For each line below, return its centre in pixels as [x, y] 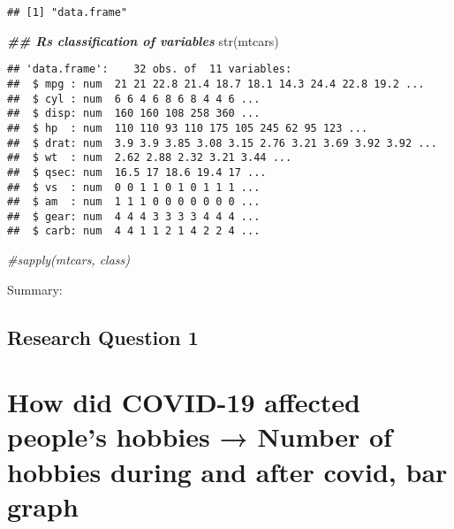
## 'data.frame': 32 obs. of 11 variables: [150, 69]
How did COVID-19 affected [184, 402]
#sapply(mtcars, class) [69, 260]
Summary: [35, 289]
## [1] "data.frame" [68, 12]
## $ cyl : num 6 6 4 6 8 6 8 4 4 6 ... [134, 99]
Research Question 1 [103, 337]
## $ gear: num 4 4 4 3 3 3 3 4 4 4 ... [134, 216]
